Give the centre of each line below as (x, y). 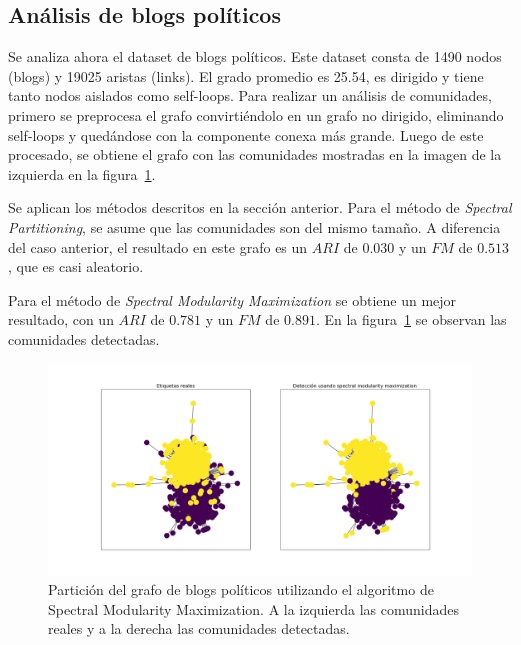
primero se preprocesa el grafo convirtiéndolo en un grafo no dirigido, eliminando (256, 114)
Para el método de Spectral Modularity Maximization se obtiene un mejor (232, 299)
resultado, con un (61, 319)
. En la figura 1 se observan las (411, 319)
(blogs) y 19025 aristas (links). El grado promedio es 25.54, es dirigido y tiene (246, 75)
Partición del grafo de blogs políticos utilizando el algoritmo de (241, 589)
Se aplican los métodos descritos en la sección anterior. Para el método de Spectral (260, 207)
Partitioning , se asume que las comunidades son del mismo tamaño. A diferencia (254, 226)
